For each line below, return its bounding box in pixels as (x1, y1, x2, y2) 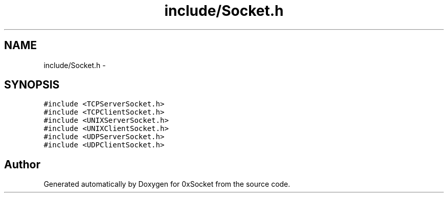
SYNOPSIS (4, 78, 60, 92)
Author (4, 158, 40, 171)
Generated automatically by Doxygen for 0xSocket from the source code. (43, 180, 290, 189)
